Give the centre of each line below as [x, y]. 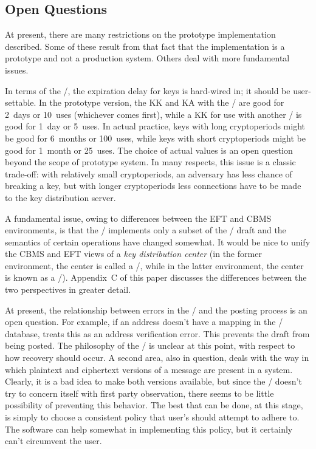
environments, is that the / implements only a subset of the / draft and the [146, 230]
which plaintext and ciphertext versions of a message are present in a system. [149, 369]
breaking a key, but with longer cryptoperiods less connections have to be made [153, 186]
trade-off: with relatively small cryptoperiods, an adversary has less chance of [149, 173]
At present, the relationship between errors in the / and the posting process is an [156, 310]
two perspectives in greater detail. [68, 290]
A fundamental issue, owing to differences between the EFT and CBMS [138, 218]
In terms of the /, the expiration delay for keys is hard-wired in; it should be [148, 90]
